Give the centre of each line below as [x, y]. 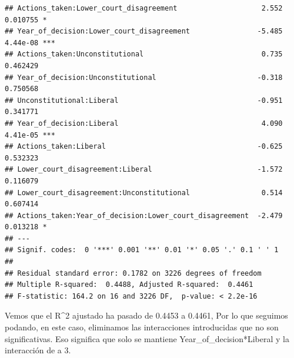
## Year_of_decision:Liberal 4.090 [144, 123]
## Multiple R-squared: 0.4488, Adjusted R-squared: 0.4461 [129, 285]
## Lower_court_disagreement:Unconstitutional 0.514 [144, 193]
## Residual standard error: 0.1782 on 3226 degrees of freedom [133, 273]
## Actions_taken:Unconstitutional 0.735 [144, 54]
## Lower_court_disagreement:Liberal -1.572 [144, 170]
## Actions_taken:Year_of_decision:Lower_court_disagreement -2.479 [144, 215]
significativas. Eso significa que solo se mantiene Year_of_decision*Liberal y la [147, 338]
